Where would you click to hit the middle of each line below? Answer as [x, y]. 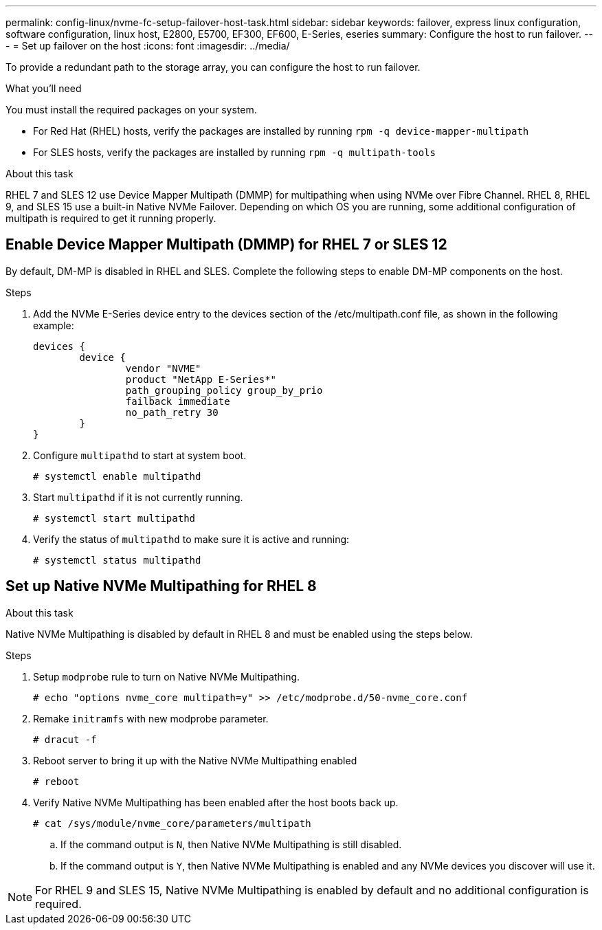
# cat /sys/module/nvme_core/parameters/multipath [172, 823]
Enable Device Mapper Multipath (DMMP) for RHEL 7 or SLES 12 [226, 245]
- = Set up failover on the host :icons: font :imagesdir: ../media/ [148, 46]
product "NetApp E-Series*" [201, 379]
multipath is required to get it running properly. [111, 218]
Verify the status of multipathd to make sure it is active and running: [191, 539]
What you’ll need [44, 88]
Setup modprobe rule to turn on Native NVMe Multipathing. [167, 676]
